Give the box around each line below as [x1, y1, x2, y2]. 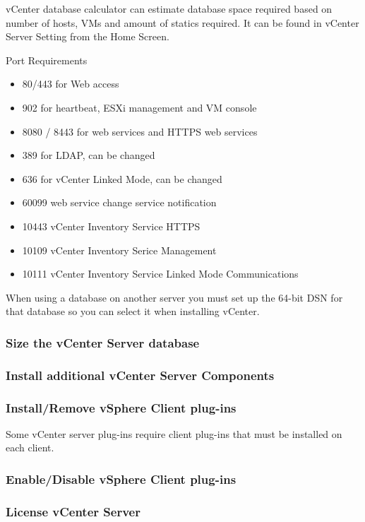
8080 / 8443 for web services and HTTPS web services [22, 124, 258, 138]
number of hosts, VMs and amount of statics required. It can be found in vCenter [6, 15, 359, 30]
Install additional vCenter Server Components [6, 366, 275, 384]
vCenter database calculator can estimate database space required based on [6, 1, 333, 16]
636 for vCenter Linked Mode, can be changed [22, 171, 222, 186]
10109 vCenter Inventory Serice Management [22, 242, 217, 257]
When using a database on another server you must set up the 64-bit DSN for [6, 290, 343, 304]
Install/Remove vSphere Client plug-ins [6, 398, 237, 416]
